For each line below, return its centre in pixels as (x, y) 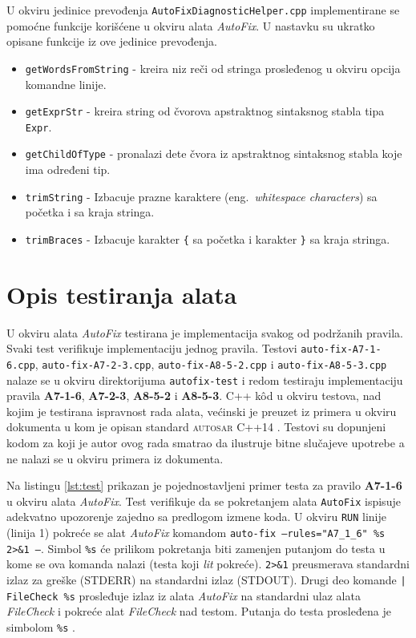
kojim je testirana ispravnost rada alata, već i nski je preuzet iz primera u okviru (202, 411)
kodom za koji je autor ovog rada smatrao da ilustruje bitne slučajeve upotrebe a (206, 443)
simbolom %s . (41, 627)
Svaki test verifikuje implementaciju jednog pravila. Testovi (152, 348)
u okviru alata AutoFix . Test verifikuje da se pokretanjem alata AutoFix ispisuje (204, 501)
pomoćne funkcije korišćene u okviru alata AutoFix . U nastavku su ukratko (191, 25)
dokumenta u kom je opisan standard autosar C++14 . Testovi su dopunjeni (196, 427)
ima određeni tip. (68, 170)
